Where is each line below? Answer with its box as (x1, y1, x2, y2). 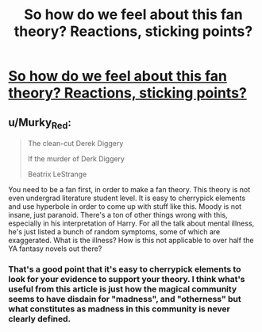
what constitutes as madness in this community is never (8, 303, 230, 315)
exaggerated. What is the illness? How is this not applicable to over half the (8, 236, 254, 245)
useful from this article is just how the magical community (8, 284, 237, 295)
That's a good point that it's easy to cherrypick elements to (8, 264, 241, 275)
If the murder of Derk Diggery (27, 154, 125, 164)
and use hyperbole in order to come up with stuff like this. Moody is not (8, 202, 242, 211)
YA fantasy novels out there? (8, 244, 102, 253)
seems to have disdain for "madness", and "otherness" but (8, 294, 241, 305)
